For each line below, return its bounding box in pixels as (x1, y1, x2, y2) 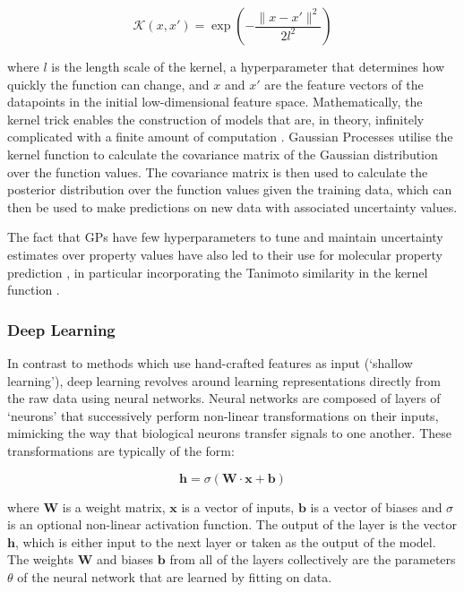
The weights (7, 550, 73, 569)
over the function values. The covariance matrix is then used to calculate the (7, 162, 428, 181)
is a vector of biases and (310, 497, 443, 516)
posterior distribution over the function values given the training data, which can (7, 180, 452, 199)
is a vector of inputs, (181, 497, 295, 516)
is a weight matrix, (62, 497, 166, 516)
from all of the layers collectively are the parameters (169, 550, 456, 569)
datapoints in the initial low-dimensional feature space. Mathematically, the (7, 92, 423, 111)
